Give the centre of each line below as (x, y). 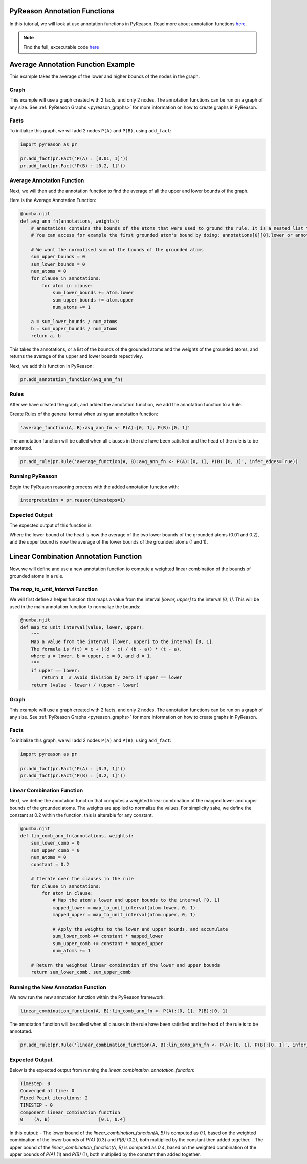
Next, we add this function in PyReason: (52, 366)
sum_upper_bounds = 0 (58, 257)
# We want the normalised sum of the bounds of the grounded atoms (117, 250)
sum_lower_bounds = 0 (58, 264)
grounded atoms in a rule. (37, 576)
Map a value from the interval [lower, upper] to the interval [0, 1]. (123, 642)
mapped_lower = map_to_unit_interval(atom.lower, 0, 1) (124, 907)
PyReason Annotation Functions (62, 11)
